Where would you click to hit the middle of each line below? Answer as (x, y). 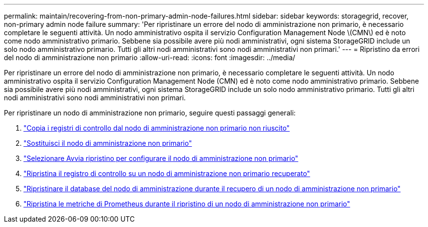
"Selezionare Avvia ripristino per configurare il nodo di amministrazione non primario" (161, 158)
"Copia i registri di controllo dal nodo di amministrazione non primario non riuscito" (157, 128)
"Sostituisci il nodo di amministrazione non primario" (108, 143)
